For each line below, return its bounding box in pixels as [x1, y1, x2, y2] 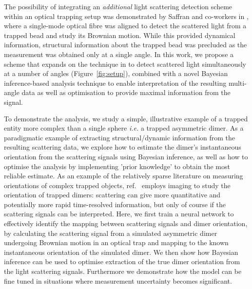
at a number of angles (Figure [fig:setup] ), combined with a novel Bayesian [4, 68, 228, 78]
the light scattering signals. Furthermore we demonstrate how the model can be [4, 266, 242, 276]
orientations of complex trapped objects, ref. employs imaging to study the [4, 180, 231, 190]
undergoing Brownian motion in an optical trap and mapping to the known [4, 237, 229, 248]
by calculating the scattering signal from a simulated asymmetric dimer [4, 228, 217, 238]
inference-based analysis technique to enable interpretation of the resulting [4, 77, 227, 88]
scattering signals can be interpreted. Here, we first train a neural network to [4, 209, 234, 219]
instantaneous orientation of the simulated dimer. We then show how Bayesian [4, 247, 238, 257]
